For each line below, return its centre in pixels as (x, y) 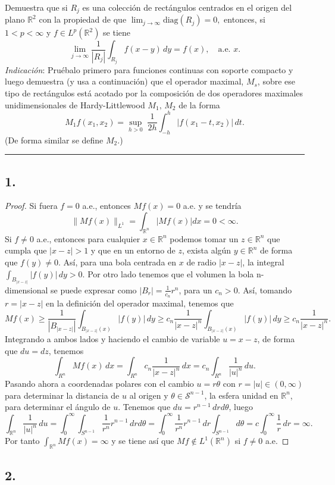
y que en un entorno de (133, 250)
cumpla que (26, 250)
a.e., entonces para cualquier (88, 238)
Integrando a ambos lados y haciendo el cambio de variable (112, 339)
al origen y (149, 395)
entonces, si (245, 19)
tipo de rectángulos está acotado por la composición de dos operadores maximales (154, 93)
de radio (201, 262)
